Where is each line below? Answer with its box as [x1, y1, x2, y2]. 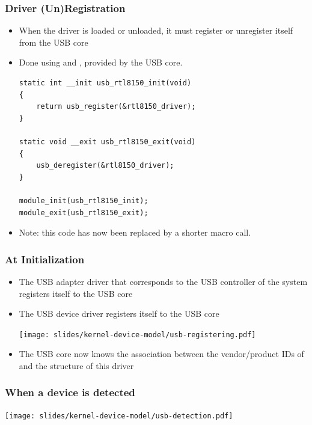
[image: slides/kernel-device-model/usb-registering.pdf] [19, 330, 256, 339]
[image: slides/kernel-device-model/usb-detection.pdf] [5, 411, 233, 420]
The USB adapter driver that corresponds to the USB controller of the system [19, 275, 308, 287]
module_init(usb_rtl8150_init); [19, 196, 148, 205]
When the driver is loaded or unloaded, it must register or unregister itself [19, 24, 293, 37]
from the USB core [19, 35, 88, 48]
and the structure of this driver [19, 359, 134, 371]
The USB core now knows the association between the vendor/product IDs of [19, 347, 304, 360]
